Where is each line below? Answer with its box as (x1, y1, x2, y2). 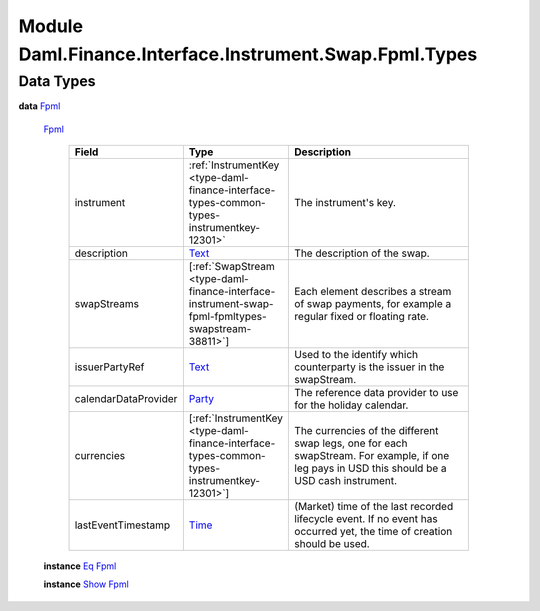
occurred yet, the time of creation (294, 524, 453, 538)
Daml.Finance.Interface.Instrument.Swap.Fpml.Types (18, 43, 478, 65)
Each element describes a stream (294, 284, 452, 298)
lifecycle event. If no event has (294, 511, 439, 525)
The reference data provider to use (294, 385, 459, 399)
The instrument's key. (294, 195, 397, 209)
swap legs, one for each (294, 436, 408, 450)
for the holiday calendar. (294, 398, 409, 412)
